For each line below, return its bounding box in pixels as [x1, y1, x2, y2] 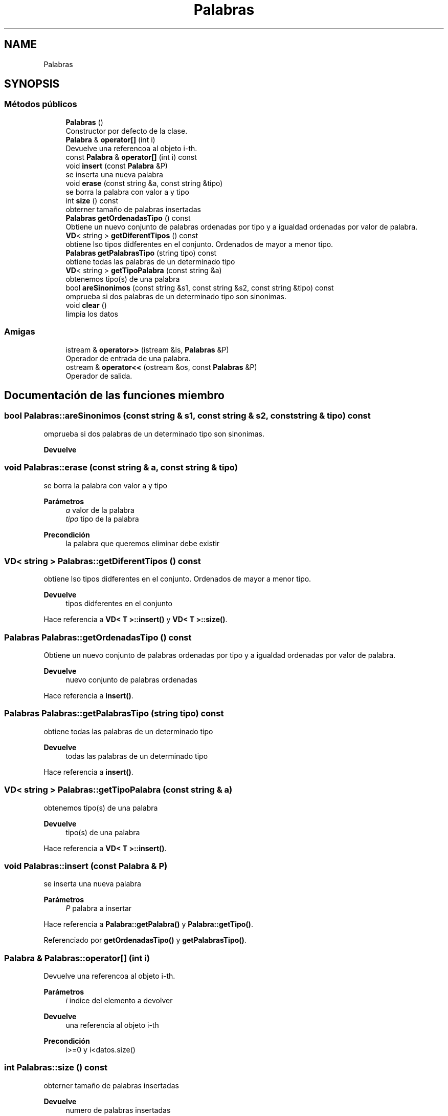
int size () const [65, 196, 119, 205]
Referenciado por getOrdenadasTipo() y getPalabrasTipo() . [43, 936, 247, 945]
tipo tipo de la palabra [65, 514, 139, 523]
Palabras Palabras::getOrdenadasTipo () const [4, 632, 192, 643]
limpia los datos [65, 309, 118, 318]
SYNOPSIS [4, 77, 60, 91]
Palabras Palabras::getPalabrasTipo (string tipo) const [4, 708, 224, 719]
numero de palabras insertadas [65, 1105, 171, 1114]
